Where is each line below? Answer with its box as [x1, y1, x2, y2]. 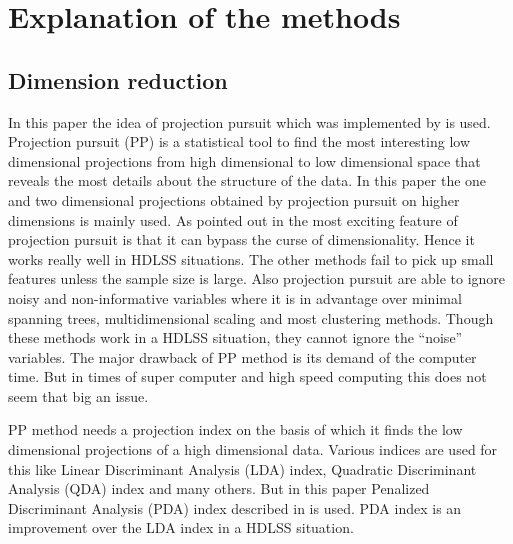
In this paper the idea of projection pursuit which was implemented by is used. [8, 111, 491, 132]
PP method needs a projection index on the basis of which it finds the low [8, 419, 463, 440]
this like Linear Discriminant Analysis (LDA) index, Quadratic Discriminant [8, 458, 477, 479]
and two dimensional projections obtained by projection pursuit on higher [8, 189, 460, 210]
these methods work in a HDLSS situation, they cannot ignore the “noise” [8, 327, 463, 348]
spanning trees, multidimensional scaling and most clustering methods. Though [8, 307, 494, 328]
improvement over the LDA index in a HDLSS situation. [8, 517, 354, 538]
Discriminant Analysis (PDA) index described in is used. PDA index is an [8, 497, 462, 518]
